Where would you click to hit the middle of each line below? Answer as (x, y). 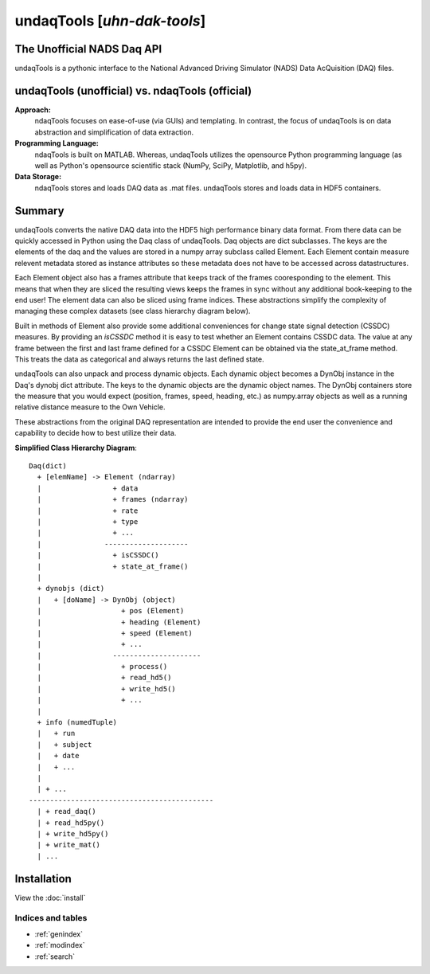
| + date (58, 756)
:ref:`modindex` (60, 945)
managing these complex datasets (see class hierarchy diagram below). (133, 311)
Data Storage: (38, 177)
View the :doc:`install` (50, 898)
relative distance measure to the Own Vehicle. (90, 407)
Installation (43, 879)
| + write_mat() (69, 845)
